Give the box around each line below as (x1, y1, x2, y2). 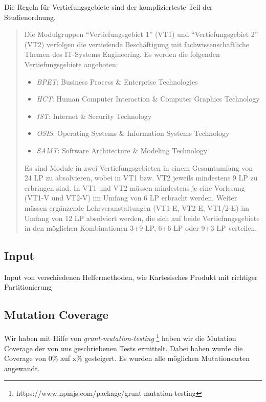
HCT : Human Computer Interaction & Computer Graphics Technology (36, 93, 260, 104)
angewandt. (4, 363, 40, 373)
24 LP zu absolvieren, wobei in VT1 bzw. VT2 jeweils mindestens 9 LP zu (24, 172, 258, 183)
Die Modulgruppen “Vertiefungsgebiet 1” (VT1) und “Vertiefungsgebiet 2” (24, 29, 258, 39)
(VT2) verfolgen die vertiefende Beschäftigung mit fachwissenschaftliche (24, 38, 250, 49)
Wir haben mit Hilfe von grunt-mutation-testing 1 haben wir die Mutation (4, 331, 236, 343)
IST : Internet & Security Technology (36, 110, 152, 121)
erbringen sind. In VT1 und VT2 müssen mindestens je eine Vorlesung (24, 182, 245, 193)
